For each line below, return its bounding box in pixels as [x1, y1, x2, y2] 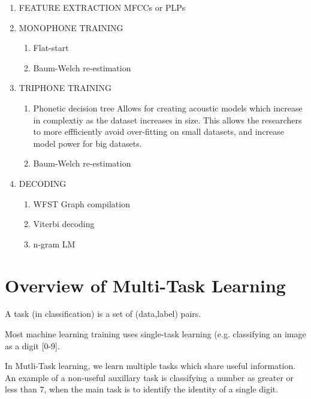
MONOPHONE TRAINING [19, 21, 123, 34]
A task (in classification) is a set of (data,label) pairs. [5, 307, 201, 320]
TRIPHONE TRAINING [19, 81, 111, 94]
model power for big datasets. [33, 137, 142, 149]
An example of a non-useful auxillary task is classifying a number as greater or [5, 371, 294, 383]
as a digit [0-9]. [5, 339, 60, 352]
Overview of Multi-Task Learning [5, 273, 286, 297]
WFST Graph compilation [33, 197, 130, 210]
